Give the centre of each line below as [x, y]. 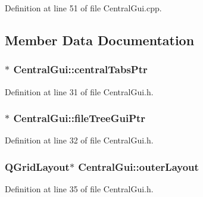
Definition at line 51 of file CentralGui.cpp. [83, 8]
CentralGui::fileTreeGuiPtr [79, 118]
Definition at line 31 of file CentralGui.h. [79, 91]
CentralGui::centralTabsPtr [80, 69]
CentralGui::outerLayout [138, 166]
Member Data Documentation [100, 40]
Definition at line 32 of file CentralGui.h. [79, 140]
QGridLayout [37, 166]
